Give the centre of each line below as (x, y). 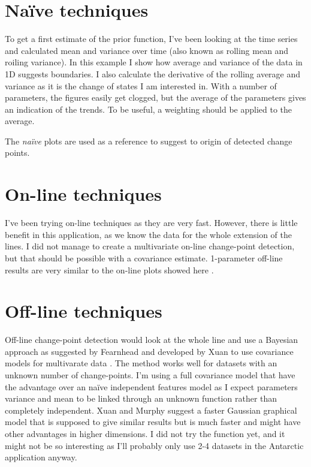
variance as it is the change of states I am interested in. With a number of (141, 85)
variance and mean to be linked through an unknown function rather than (141, 398)
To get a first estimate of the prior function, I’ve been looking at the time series (151, 39)
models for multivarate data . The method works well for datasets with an (141, 363)
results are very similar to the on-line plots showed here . (109, 269)
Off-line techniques (84, 311)
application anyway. (41, 457)
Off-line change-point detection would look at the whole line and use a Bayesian (152, 340)
